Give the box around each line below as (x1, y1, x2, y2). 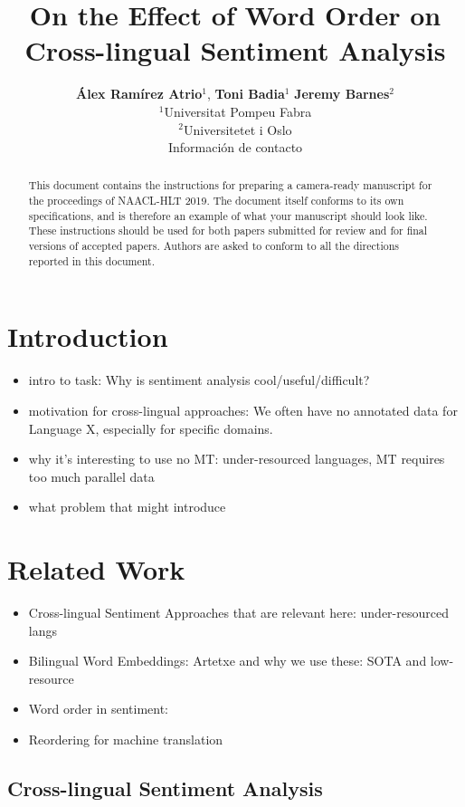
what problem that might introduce (28, 497, 226, 516)
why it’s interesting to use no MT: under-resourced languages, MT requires (28, 449, 445, 468)
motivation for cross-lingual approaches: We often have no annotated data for (28, 400, 458, 419)
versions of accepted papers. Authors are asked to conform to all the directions (28, 238, 399, 254)
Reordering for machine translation (28, 730, 223, 749)
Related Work (7, 551, 185, 588)
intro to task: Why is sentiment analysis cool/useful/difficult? (28, 370, 370, 389)
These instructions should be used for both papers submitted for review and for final (28, 223, 428, 238)
